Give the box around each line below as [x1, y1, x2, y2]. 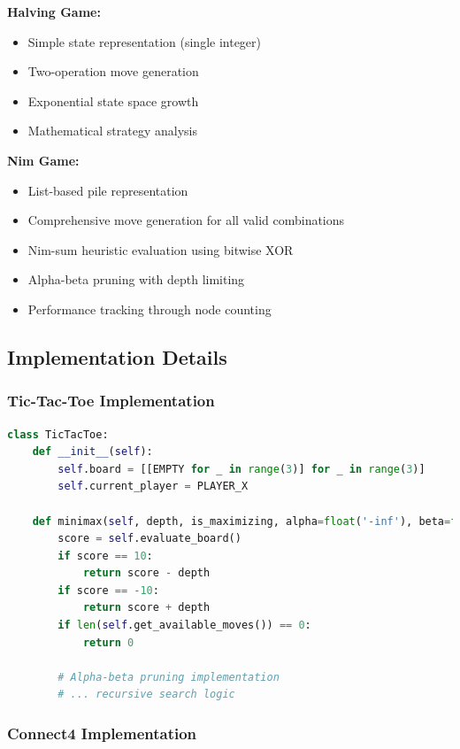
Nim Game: [7, 151, 80, 169]
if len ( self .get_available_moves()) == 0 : [57, 619, 311, 632]
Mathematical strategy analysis [27, 121, 198, 140]
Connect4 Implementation [7, 722, 197, 744]
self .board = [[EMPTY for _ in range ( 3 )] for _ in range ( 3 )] [57, 462, 425, 475]
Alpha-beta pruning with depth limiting [27, 270, 245, 289]
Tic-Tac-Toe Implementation [7, 390, 215, 412]
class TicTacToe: [7, 428, 109, 441]
